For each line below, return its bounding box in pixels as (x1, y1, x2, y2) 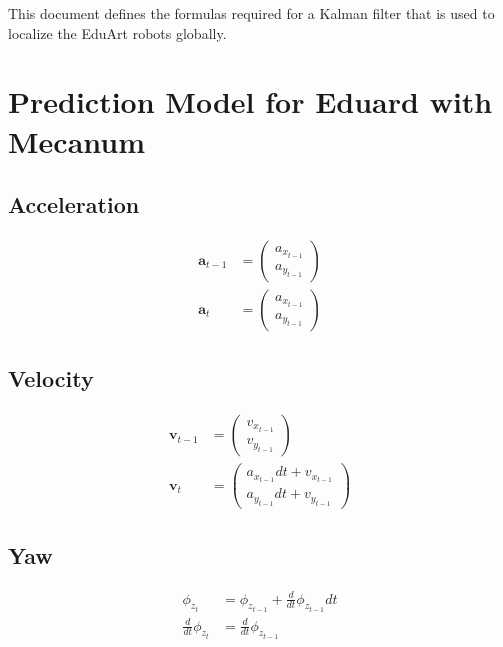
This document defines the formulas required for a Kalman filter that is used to (8, 3, 495, 23)
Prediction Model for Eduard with (8, 81, 493, 122)
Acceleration (8, 189, 140, 220)
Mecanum (8, 120, 146, 161)
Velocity (8, 363, 94, 394)
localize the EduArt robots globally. (8, 22, 227, 43)
